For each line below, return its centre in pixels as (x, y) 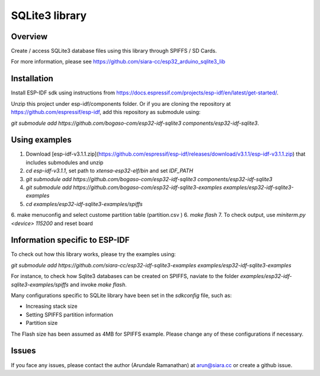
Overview (29, 37)
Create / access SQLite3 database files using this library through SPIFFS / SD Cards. (114, 51)
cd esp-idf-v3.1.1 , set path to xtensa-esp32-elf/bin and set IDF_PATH (110, 171)
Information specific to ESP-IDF (70, 240)
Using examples (41, 140)
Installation (32, 79)
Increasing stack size (52, 307)
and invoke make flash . (98, 285)
